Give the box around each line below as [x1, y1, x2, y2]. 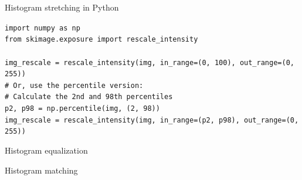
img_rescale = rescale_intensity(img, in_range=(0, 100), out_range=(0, [5, 58, 294, 67]
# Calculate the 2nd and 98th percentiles [5, 93, 173, 101]
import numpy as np [5, 23, 80, 32]
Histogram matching [5, 164, 78, 176]
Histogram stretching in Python [5, 1, 119, 13]
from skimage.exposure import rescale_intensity [5, 35, 198, 44]
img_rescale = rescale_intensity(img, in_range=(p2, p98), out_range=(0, [5, 116, 299, 124]
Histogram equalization [5, 144, 88, 157]
